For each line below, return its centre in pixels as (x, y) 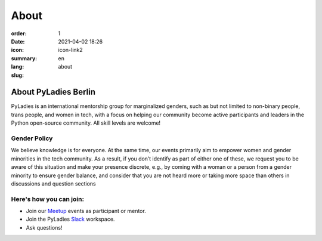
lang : (18, 67)
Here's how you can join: (48, 199)
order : (19, 33)
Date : (18, 41)
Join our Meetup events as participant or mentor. (86, 211)
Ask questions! (44, 227)
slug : (17, 75)
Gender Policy (32, 138)
